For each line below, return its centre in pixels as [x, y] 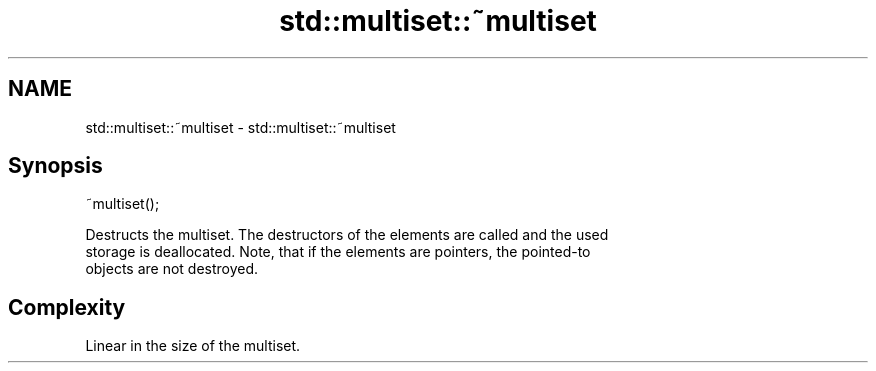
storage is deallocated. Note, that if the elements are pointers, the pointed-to [338, 252]
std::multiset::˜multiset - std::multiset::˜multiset [240, 127]
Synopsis [55, 166]
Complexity [67, 307]
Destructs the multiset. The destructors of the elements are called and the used [347, 235]
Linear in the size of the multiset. [193, 346]
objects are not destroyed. [172, 269]
